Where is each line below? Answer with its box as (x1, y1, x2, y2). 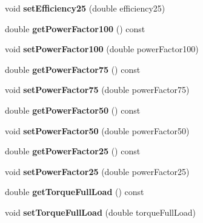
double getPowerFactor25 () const (5, 145, 141, 157)
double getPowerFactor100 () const (5, 22, 145, 35)
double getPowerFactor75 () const (5, 63, 141, 75)
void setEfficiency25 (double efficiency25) (5, 2, 165, 14)
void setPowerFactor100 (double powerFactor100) (5, 43, 199, 55)
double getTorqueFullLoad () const (5, 185, 144, 198)
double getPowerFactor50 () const (5, 103, 141, 116)
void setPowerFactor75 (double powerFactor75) (5, 83, 190, 96)
